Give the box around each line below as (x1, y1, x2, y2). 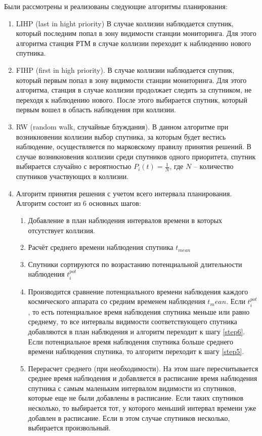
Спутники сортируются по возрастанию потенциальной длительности (28, 258, 242, 269)
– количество (193, 161, 234, 171)
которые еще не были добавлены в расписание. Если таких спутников (28, 393, 244, 403)
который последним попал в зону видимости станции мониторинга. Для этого (16, 28, 256, 38)
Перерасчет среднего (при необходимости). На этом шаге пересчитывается (28, 363, 258, 373)
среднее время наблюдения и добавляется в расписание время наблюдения (28, 373, 257, 383)
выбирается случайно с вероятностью (16, 161, 132, 171)
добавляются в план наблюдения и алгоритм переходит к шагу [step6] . (28, 326, 245, 336)
